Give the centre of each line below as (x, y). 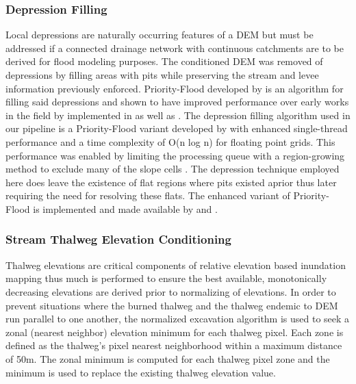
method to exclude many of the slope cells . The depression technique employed (173, 169)
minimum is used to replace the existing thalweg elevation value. (141, 372)
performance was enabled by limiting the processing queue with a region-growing (175, 155)
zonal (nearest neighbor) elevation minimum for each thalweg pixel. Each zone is (175, 332)
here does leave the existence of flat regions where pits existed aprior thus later (171, 182)
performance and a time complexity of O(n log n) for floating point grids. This (170, 141)
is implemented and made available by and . (125, 208)
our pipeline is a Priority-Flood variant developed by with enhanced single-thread (177, 128)
